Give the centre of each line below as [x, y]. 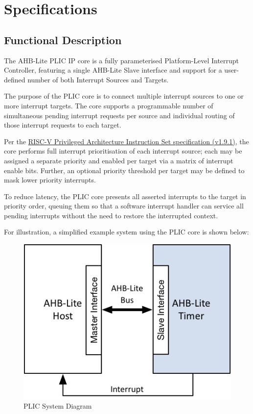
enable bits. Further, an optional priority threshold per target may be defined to [124, 170]
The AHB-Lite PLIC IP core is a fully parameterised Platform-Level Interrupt [122, 60]
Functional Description [63, 39]
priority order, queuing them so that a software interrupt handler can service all [124, 206]
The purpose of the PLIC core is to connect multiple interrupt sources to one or [124, 96]
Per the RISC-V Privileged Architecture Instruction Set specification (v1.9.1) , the [126, 141]
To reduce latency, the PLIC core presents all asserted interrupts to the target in [125, 196]
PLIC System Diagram [58, 406]
